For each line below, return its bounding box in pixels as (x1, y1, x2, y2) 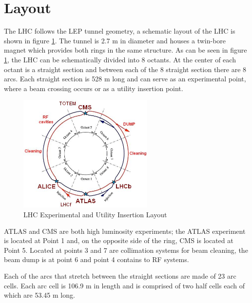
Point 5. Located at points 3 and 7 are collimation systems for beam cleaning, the (4, 245, 248, 255)
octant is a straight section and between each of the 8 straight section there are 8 (4, 64, 247, 74)
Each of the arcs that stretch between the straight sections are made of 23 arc (4, 270, 236, 281)
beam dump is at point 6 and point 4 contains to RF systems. (4, 254, 189, 265)
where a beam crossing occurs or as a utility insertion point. (4, 83, 183, 93)
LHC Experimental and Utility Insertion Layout (23, 209, 167, 219)
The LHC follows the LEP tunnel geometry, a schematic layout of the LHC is (4, 26, 235, 36)
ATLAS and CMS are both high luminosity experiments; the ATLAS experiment (4, 226, 246, 236)
